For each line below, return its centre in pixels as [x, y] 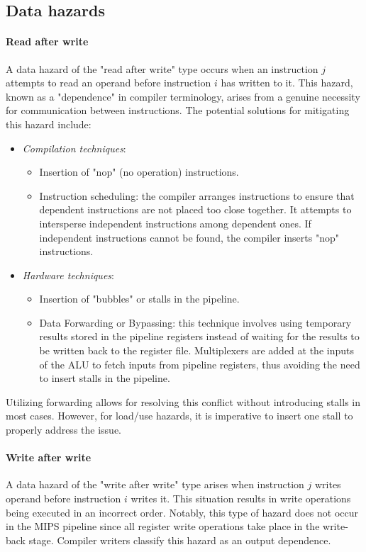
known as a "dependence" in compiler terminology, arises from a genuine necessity [183, 96]
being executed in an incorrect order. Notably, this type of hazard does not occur [182, 512]
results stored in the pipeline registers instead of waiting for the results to [199, 336]
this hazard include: [49, 124]
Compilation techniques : [74, 148]
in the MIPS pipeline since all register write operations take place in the [163, 526]
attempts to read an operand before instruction [109, 83]
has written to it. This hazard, [287, 83]
